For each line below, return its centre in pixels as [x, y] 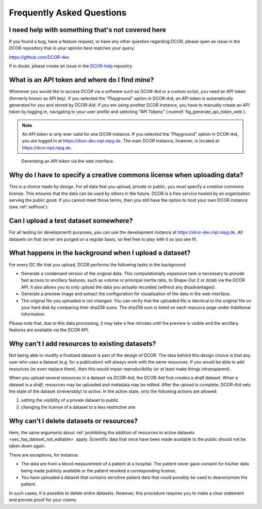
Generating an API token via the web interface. [68, 161]
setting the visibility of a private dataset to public [70, 400]
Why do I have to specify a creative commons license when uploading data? [126, 175]
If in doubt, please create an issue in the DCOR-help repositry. [71, 66]
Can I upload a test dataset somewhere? [71, 221]
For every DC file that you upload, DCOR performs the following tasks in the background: [98, 265]
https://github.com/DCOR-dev [39, 57]
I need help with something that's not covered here [88, 30]
